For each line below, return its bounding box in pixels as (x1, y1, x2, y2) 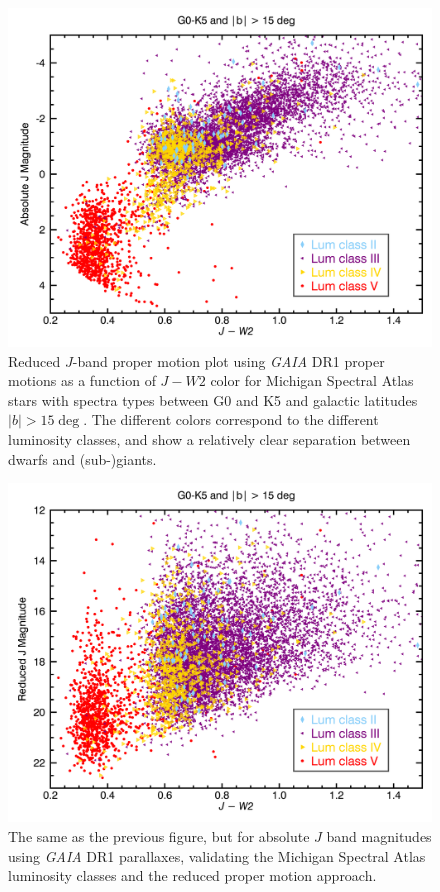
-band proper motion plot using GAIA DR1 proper (72, 350, 385, 371)
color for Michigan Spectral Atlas (210, 370, 414, 391)
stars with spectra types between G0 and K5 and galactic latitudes (8, 389, 418, 410)
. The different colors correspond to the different (83, 409, 379, 430)
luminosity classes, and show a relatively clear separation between (8, 429, 411, 450)
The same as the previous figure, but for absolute (8, 825, 310, 846)
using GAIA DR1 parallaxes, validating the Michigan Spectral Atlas (8, 845, 426, 866)
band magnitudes (326, 825, 432, 846)
